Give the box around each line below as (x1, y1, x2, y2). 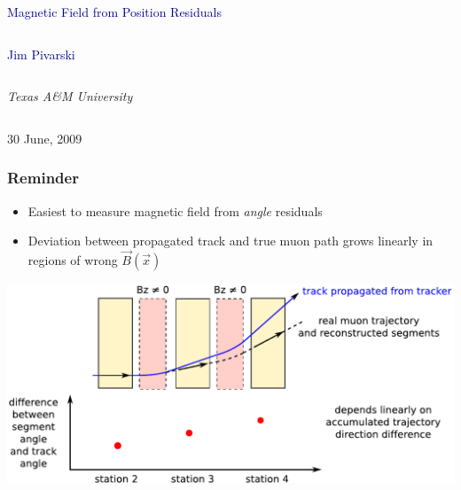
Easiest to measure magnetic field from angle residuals (27, 201, 323, 220)
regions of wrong (27, 251, 118, 268)
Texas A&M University (7, 87, 133, 105)
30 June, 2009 (7, 128, 82, 147)
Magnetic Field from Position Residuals (7, 3, 222, 20)
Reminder (7, 167, 79, 189)
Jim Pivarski (7, 44, 75, 63)
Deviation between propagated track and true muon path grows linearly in (27, 231, 434, 250)
